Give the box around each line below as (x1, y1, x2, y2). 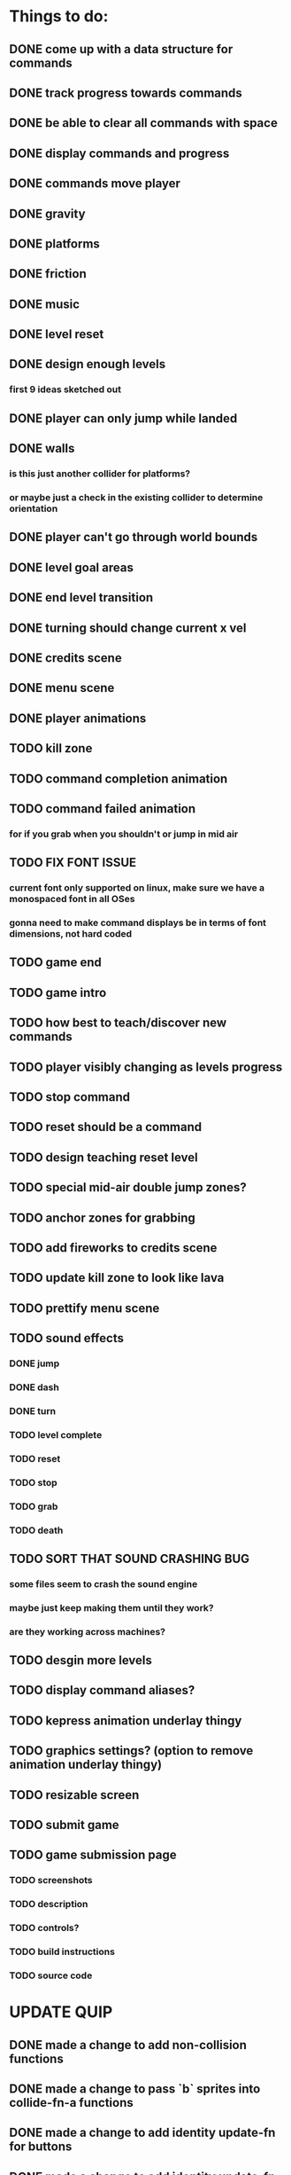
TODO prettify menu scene (9, 1300, 160, 1315)
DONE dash (9, 1381, 59, 1394)
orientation (9, 503, 58, 515)
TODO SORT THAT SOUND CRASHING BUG (9, 1551, 250, 1566)
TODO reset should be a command (9, 1119, 202, 1135)
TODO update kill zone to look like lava (9, 1270, 225, 1285)
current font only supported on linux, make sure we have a (9, 882, 265, 894)
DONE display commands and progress (9, 145, 230, 161)
